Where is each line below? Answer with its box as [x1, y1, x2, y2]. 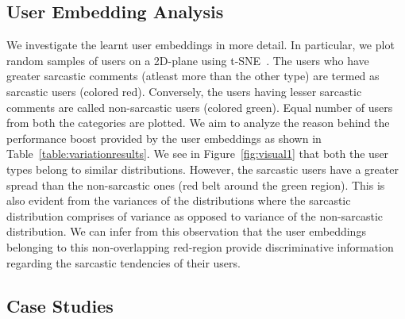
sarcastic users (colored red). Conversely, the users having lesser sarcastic [6, 83, 362, 99]
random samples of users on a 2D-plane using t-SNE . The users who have [6, 52, 369, 68]
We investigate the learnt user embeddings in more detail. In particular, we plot [6, 37, 395, 53]
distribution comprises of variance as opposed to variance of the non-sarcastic [6, 207, 383, 224]
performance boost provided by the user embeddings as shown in [6, 129, 322, 146]
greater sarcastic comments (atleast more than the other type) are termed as [6, 67, 380, 84]
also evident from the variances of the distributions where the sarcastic [6, 192, 351, 209]
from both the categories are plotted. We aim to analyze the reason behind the [6, 114, 390, 131]
